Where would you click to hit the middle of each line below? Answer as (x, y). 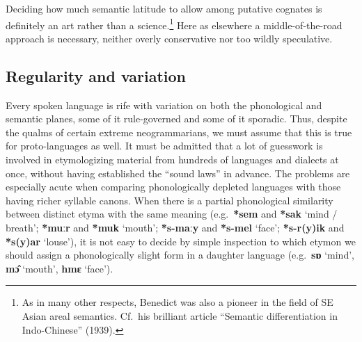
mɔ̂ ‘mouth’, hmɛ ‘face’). (60, 268)
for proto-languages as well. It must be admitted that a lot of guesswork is (164, 146)
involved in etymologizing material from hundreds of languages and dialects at (172, 160)
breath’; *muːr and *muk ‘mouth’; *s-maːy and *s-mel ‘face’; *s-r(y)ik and (175, 227)
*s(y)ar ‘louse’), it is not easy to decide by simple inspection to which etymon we (181, 241)
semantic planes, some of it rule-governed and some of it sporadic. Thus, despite (176, 119)
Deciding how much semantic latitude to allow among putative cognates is (164, 8)
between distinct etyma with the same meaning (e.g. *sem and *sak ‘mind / (172, 214)
